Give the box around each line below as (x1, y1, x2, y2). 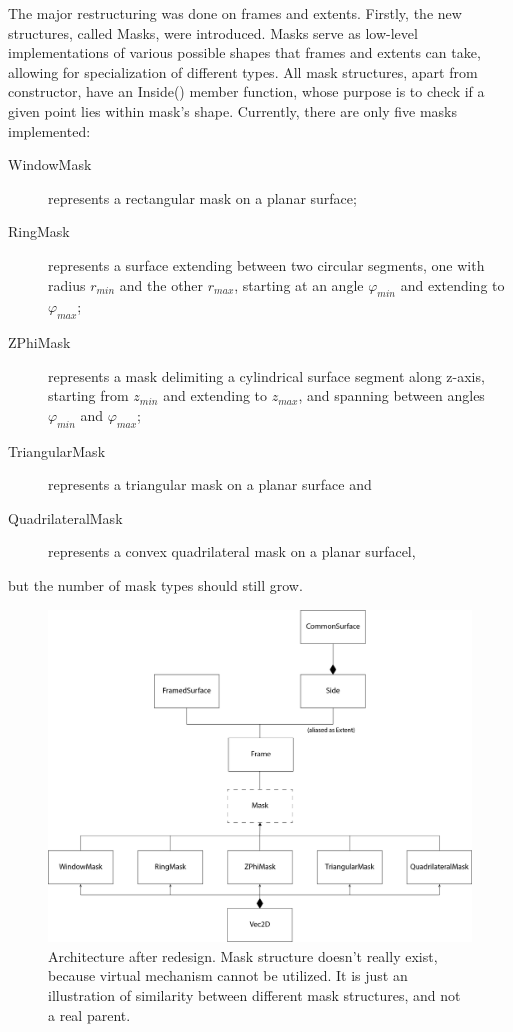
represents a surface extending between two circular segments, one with (48, 254, 485, 275)
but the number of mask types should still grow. (8, 575, 303, 596)
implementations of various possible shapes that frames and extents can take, (8, 42, 481, 63)
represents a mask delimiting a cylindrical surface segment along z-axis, (48, 365, 485, 386)
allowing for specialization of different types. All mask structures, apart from (8, 61, 478, 82)
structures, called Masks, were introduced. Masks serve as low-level (8, 22, 418, 43)
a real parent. (48, 1004, 131, 1025)
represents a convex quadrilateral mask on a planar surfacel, (48, 541, 416, 562)
